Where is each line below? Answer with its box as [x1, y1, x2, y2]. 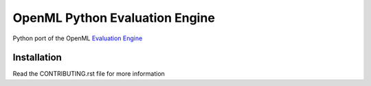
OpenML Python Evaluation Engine [12, 10, 216, 25]
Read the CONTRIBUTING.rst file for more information [12, 70, 165, 78]
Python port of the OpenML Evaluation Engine [12, 34, 143, 42]
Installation [12, 52, 62, 63]
